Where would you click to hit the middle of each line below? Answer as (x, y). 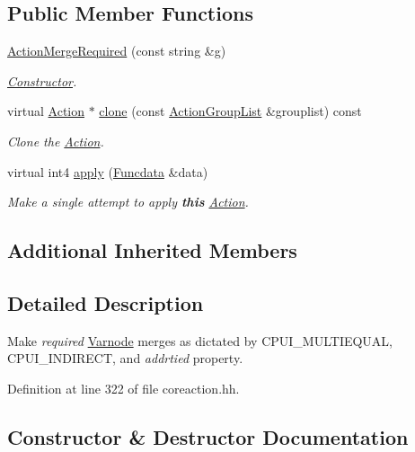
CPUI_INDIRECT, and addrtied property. (125, 358)
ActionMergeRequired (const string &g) (117, 51)
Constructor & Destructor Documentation (208, 436)
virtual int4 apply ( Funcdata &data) (108, 171)
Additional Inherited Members (152, 250)
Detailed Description (106, 302)
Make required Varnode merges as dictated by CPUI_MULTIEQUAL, (200, 340)
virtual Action (46, 111)
